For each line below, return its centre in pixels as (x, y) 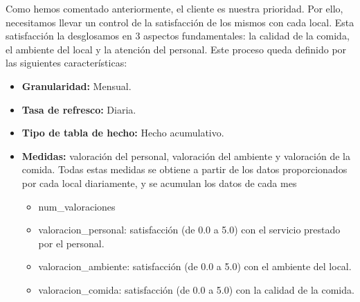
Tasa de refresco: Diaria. (79, 109)
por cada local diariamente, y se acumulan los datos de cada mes (159, 183)
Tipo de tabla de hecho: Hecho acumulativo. (123, 133)
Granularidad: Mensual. (76, 86)
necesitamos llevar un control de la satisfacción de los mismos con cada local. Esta (180, 22)
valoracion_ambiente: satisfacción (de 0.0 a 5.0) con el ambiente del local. (195, 266)
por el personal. (71, 243)
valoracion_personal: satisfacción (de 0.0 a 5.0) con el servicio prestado (189, 230)
